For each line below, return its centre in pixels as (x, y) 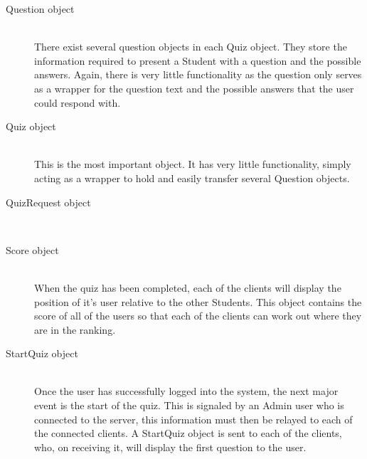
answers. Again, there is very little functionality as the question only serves (198, 74)
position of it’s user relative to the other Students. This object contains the (198, 301)
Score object (32, 249)
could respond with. (78, 102)
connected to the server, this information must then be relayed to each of (193, 419)
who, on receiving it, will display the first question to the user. (170, 447)
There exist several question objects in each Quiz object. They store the (191, 47)
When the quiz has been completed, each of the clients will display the (188, 287)
